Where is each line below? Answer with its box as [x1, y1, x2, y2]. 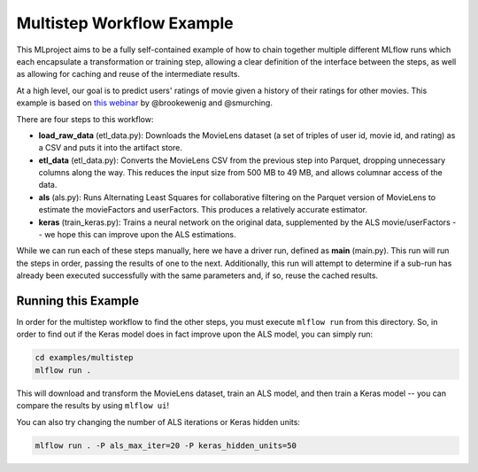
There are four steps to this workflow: [16, 113, 154, 124]
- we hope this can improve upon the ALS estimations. [38, 229, 236, 240]
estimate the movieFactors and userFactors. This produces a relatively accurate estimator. [38, 205, 367, 215]
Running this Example [16, 293, 139, 308]
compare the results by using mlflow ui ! [16, 400, 170, 411]
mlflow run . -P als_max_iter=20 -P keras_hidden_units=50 [35, 440, 297, 451]
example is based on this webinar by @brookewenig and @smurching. [16, 97, 274, 108]
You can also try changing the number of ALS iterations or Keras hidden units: [16, 416, 301, 427]
